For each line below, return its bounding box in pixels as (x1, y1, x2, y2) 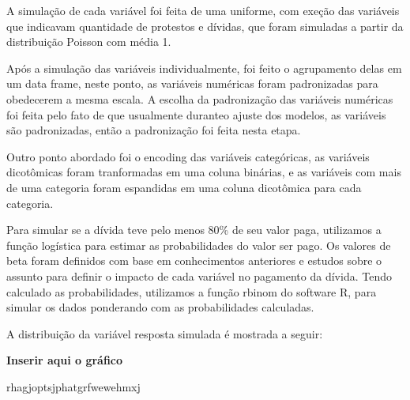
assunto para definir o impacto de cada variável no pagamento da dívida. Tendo (6, 267, 392, 284)
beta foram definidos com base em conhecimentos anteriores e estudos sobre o (6, 252, 382, 269)
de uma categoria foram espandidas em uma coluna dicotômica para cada (6, 179, 362, 195)
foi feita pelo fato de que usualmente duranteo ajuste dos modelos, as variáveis (6, 106, 386, 123)
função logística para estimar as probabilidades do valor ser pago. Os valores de (6, 236, 391, 253)
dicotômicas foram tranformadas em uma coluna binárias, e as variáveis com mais (6, 164, 401, 180)
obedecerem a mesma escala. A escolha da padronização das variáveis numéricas (6, 90, 393, 107)
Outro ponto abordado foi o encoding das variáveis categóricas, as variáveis (6, 148, 370, 164)
